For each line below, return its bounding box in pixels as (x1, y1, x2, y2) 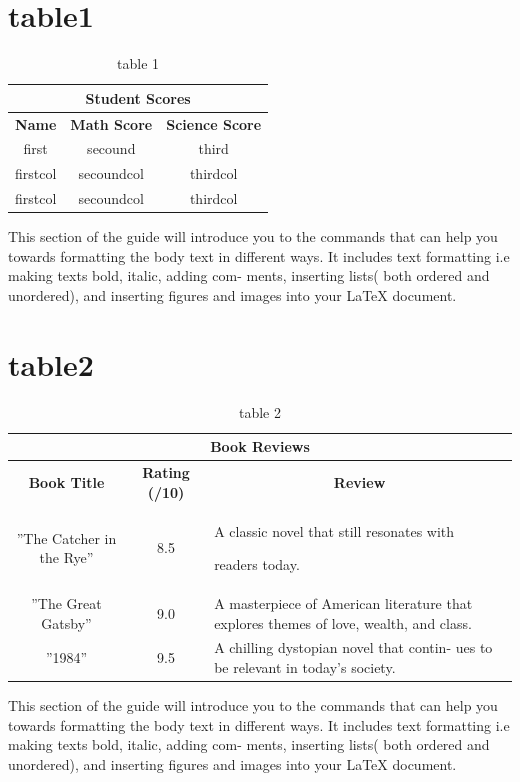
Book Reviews (210, 436, 310, 457)
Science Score (166, 113, 262, 134)
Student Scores (85, 87, 191, 108)
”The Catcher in (16, 527, 117, 548)
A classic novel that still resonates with (214, 520, 455, 541)
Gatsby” (41, 612, 92, 633)
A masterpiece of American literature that (214, 593, 473, 613)
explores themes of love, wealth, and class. (214, 612, 472, 633)
